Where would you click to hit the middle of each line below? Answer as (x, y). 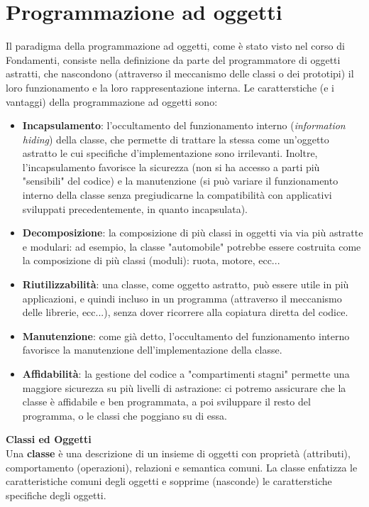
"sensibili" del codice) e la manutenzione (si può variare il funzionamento (180, 181)
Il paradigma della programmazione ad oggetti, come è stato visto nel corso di (175, 46)
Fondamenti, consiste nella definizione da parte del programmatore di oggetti (173, 59)
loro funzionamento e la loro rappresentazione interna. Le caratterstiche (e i (170, 87)
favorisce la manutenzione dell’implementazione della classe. (152, 350)
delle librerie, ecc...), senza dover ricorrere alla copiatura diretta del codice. (185, 312)
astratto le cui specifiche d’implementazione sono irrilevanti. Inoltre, (170, 153)
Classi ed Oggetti (49, 439)
